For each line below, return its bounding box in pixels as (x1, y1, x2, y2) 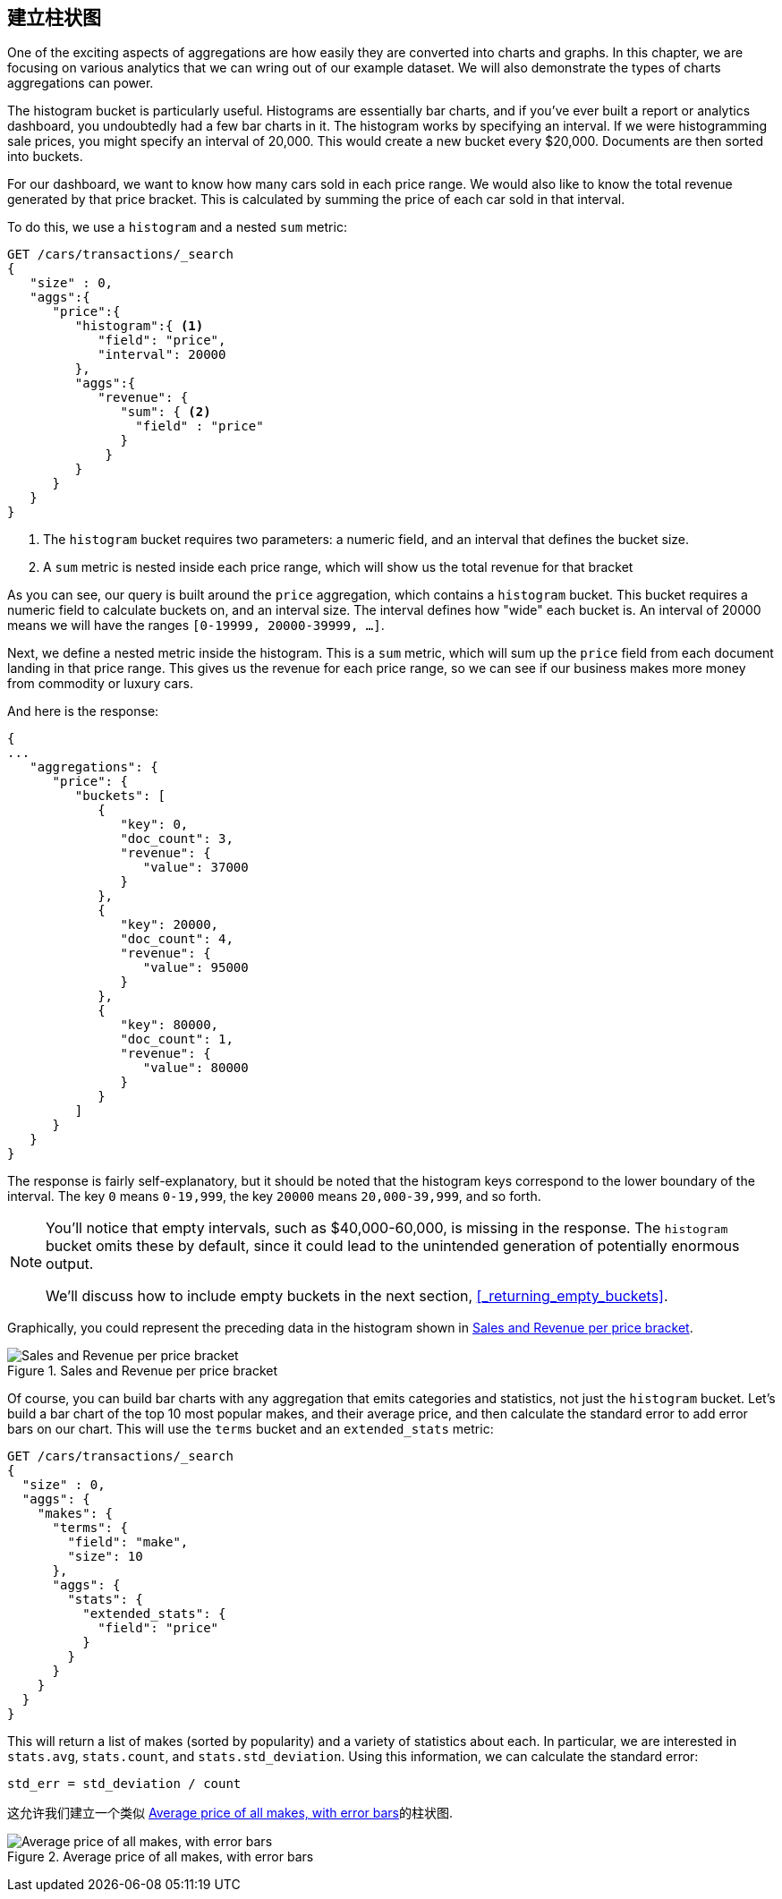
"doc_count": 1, (120, 1032, 234, 1047)
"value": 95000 (142, 960, 249, 975)
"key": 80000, (120, 1018, 219, 1033)
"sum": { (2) (120, 404, 211, 420)
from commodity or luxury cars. (7, 676, 193, 692)
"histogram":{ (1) (74, 319, 204, 334)
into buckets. (7, 149, 83, 165)
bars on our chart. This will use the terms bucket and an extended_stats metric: (7, 1421, 494, 1437)
